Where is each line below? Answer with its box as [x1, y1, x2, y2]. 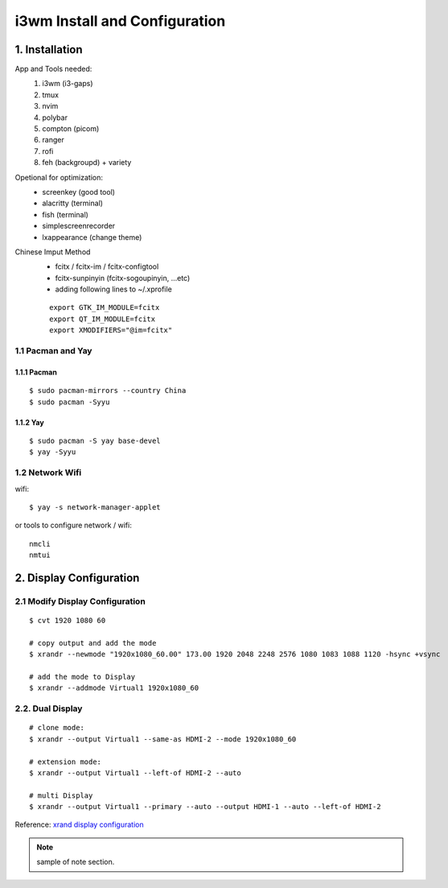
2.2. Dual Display [14, 703, 83, 714]
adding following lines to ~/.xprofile [55, 284, 172, 294]
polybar [42, 113, 68, 122]
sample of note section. [36, 857, 115, 867]
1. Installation [14, 43, 84, 56]
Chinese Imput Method [14, 246, 91, 257]
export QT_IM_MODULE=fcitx [49, 314, 156, 324]
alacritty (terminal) [42, 198, 104, 209]
